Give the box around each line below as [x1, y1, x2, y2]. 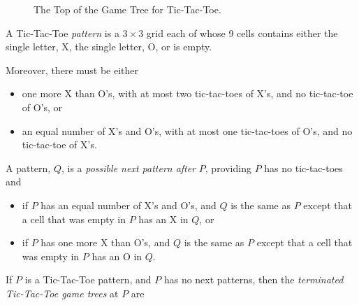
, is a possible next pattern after [61, 160, 196, 175]
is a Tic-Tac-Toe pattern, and [24, 272, 152, 287]
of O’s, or [22, 99, 63, 114]
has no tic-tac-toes [264, 160, 343, 175]
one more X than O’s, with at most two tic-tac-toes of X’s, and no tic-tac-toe [22, 86, 353, 101]
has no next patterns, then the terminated [163, 272, 344, 287]
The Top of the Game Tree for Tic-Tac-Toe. [34, 2, 221, 16]
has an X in [138, 211, 189, 226]
